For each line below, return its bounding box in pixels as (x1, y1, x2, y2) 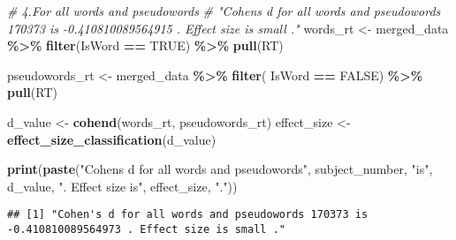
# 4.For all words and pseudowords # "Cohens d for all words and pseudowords (7, 2, 441, 19)
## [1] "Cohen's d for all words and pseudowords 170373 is (7, 208, 369, 221)
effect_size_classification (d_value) (7, 130, 217, 148)
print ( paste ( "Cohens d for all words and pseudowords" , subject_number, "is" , (7, 160, 433, 178)
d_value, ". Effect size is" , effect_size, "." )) (7, 176, 238, 195)
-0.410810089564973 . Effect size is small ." (7, 223, 285, 236)
